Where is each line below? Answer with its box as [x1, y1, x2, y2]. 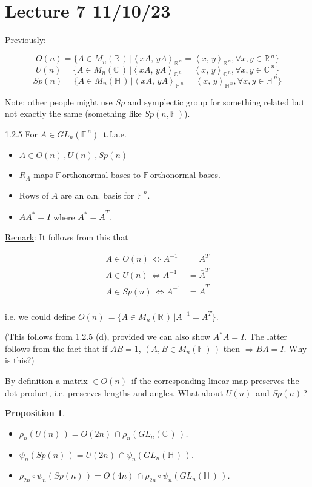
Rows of [19, 188, 49, 201]
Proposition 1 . [5, 406, 65, 419]
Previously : [5, 33, 47, 46]
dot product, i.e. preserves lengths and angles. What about [5, 386, 224, 399]
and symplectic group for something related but [127, 95, 305, 108]
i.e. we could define [5, 310, 76, 322]
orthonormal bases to [62, 168, 141, 181]
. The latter [244, 330, 288, 343]
